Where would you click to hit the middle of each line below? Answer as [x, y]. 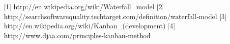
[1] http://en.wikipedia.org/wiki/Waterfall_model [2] [84, 6]
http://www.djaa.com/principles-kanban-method [77, 35]
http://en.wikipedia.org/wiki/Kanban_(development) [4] [90, 26]
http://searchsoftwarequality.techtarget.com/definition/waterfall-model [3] [115, 16]
